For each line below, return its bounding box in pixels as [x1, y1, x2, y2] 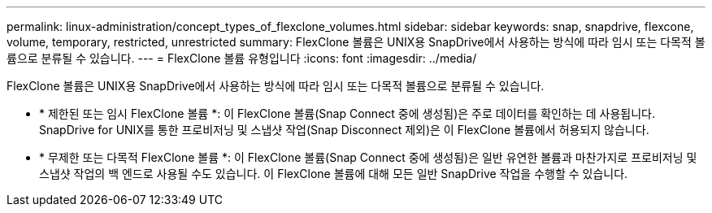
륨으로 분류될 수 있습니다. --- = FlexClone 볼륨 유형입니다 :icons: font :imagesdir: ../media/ [7, 51, 477, 65]
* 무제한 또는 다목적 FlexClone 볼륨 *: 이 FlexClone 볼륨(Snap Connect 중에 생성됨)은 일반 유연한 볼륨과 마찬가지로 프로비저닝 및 [39, 150, 697, 164]
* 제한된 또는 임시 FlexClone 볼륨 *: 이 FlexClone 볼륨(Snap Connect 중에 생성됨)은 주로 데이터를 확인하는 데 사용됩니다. [39, 106, 655, 120]
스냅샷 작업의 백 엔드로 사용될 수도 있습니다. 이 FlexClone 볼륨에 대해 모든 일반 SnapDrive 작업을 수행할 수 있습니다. [39, 167, 628, 180]
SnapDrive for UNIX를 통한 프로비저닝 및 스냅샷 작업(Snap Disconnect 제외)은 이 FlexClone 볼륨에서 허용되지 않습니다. [39, 123, 649, 137]
